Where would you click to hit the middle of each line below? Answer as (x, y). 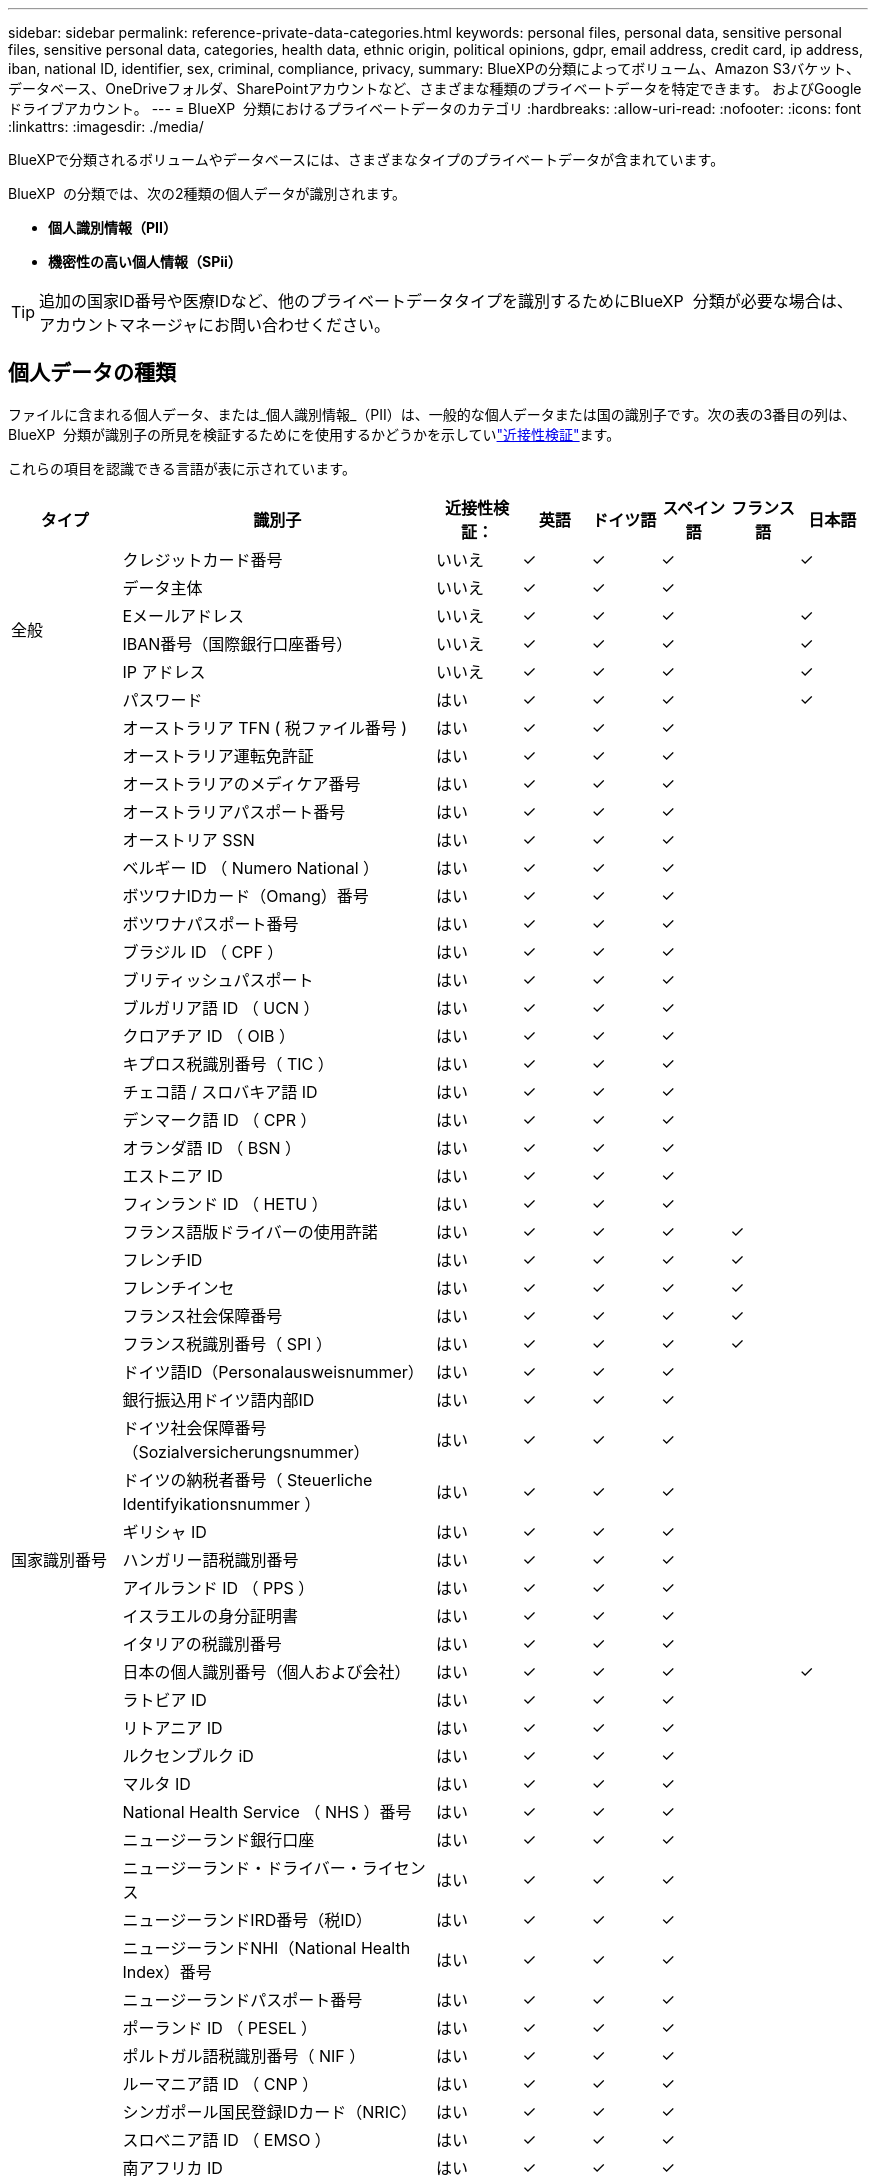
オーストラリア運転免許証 (218, 755)
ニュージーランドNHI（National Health (266, 1947)
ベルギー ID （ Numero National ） (251, 867)
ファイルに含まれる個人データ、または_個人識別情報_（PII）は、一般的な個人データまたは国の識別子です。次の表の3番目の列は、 (432, 414)
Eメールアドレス (183, 615)
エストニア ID (172, 1175)
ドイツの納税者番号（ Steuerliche (247, 1479)
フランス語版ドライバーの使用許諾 (250, 1231)
